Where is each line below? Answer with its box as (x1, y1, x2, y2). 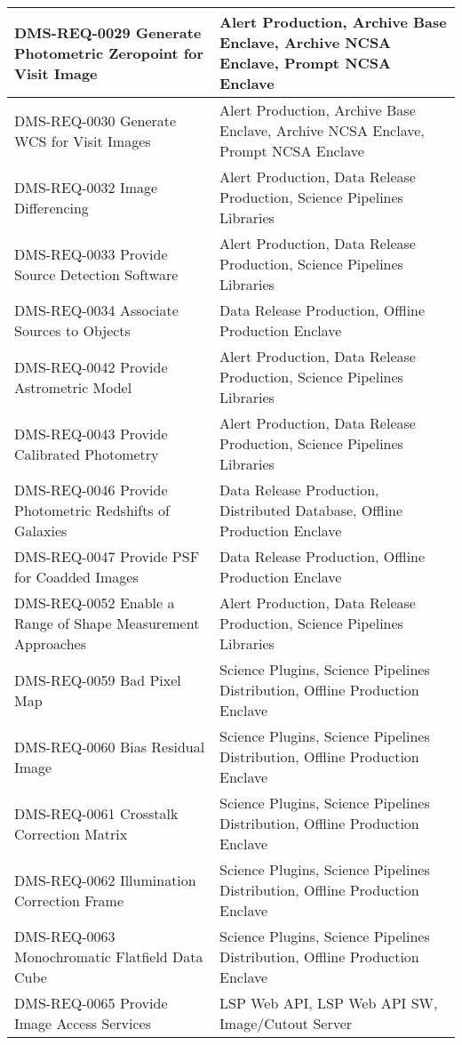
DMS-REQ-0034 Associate (14, 300, 179, 320)
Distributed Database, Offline (219, 500, 403, 520)
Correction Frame (14, 889, 124, 911)
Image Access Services (14, 1013, 152, 1033)
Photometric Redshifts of (14, 500, 170, 520)
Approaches (14, 633, 87, 654)
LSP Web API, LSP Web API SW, (219, 993, 438, 1013)
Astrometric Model (14, 376, 132, 398)
